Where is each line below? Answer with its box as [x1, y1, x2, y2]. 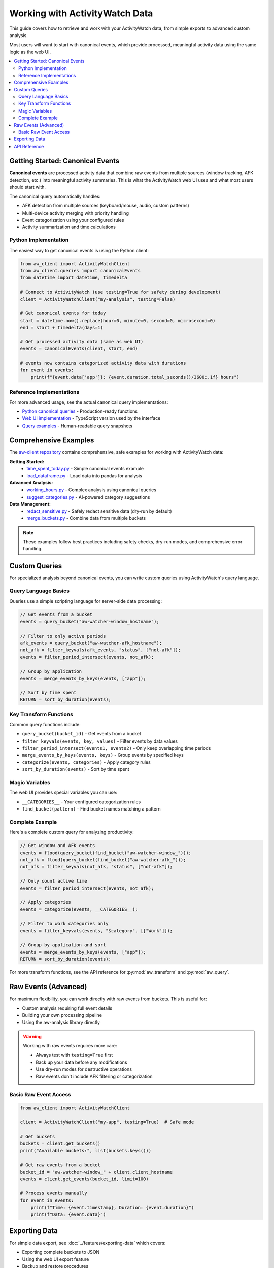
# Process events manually [20, 1190, 87, 1196]
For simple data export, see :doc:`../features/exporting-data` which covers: [9, 1240, 166, 1246]
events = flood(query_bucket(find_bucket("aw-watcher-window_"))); [20, 850, 192, 856]
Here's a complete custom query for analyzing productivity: [9, 829, 134, 835]
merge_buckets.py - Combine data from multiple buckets [26, 515, 146, 521]
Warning [23, 1033, 42, 1039]
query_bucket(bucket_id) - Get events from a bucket [22, 731, 142, 737]
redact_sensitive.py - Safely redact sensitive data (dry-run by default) [26, 508, 172, 514]
